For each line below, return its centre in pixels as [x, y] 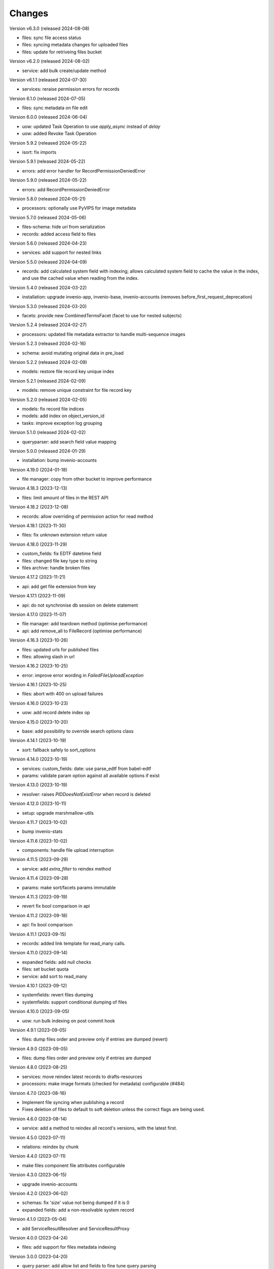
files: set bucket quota [45, 969]
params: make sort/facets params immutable [69, 887]
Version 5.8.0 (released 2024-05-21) [47, 198]
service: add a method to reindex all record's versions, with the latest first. [100, 1128]
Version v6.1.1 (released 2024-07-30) [48, 80]
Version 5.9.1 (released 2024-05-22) [47, 161]
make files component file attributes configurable [74, 1165]
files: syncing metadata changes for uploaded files [75, 45]
